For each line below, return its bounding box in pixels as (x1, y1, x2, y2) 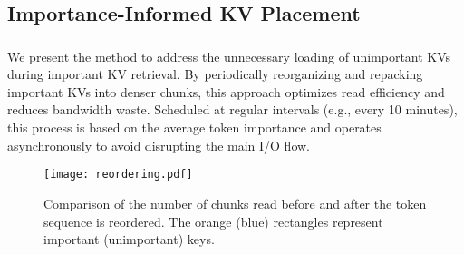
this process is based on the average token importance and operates (7, 118, 382, 137)
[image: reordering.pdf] (43, 168, 193, 181)
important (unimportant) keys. (43, 230, 215, 249)
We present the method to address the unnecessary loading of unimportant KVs (7, 46, 451, 65)
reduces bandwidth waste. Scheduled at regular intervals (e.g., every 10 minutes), (7, 100, 458, 119)
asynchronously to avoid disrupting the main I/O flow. (7, 135, 311, 154)
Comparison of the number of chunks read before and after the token (43, 193, 427, 212)
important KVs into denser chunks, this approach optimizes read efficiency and (7, 82, 445, 101)
